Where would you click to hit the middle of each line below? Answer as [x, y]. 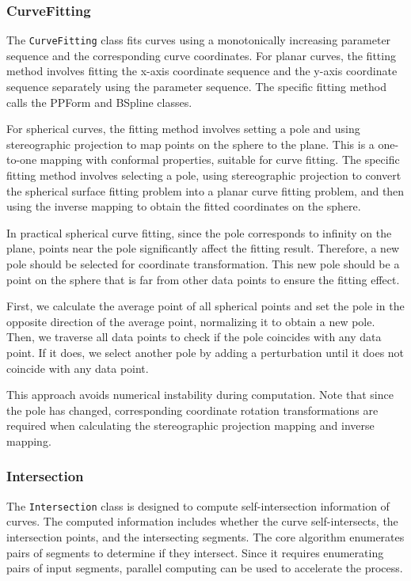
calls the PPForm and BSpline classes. [99, 102]
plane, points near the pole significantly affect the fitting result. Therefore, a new [203, 248]
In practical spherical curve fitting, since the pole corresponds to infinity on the [199, 232]
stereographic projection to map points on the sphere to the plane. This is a [190, 144]
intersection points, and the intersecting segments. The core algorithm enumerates [205, 537]
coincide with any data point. [78, 368]
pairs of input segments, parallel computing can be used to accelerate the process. [205, 568]
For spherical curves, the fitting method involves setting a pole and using [183, 129]
